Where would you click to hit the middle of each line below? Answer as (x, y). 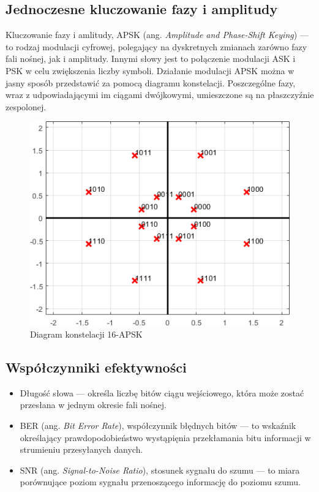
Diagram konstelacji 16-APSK (86, 334)
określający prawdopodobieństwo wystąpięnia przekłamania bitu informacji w (165, 437)
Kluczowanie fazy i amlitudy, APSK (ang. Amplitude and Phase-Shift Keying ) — (157, 35)
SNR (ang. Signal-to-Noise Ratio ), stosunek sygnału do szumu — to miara (160, 470)
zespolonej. (26, 106)
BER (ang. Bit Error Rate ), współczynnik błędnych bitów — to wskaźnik (158, 426)
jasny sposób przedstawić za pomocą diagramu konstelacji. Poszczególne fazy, (151, 82)
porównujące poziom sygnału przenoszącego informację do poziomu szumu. (160, 482)
